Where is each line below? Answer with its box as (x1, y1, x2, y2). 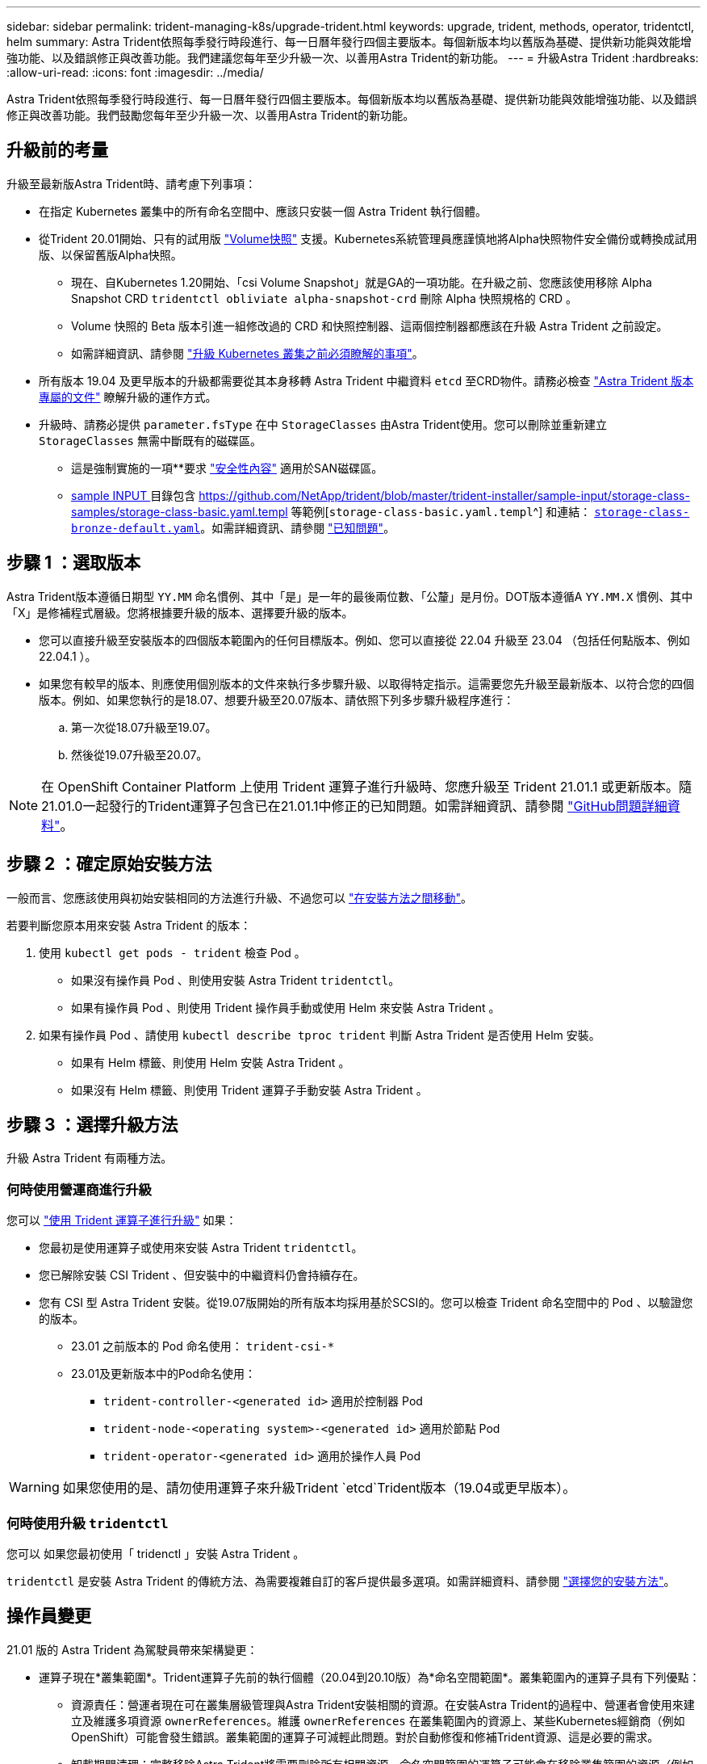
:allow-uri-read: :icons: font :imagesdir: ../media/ (6, 65, 264, 79)
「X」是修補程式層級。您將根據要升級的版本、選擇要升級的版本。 (6, 605, 353, 619)
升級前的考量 (6, 140, 108, 161)
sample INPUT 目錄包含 (71, 488, 196, 502)
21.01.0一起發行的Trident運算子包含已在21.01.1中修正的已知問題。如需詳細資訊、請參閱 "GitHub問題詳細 (41, 797, 667, 814)
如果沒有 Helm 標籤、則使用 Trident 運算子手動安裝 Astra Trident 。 (71, 1082, 428, 1097)
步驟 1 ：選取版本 (6, 552, 140, 573)
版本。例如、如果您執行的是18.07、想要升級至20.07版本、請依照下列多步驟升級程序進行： (39, 692, 515, 707)
